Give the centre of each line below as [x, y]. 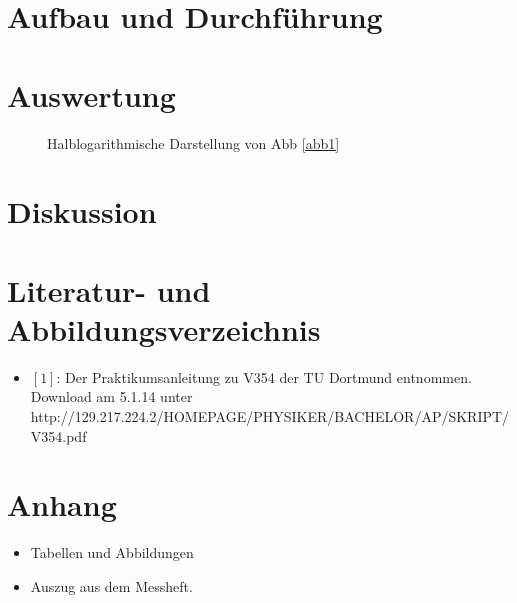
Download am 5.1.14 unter [111, 396]
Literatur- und [109, 289]
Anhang [62, 504]
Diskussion [82, 211]
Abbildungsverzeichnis [164, 328]
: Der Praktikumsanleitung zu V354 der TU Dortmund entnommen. [264, 376]
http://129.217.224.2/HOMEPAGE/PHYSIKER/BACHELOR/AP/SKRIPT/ [270, 415]
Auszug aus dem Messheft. [111, 585]
